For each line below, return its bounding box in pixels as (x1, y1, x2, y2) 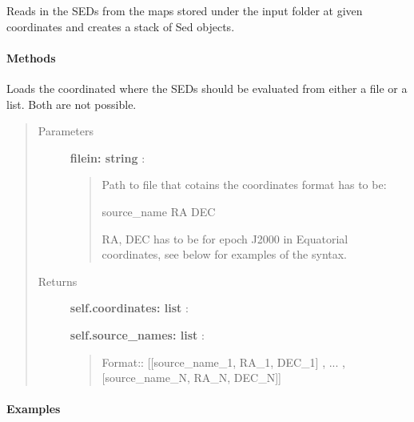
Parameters (38, 123, 94, 139)
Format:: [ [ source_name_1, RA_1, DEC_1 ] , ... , (102, 353, 345, 370)
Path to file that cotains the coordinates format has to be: (102, 176, 387, 193)
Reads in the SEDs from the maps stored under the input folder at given (6, 2, 363, 18)
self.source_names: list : (70, 326, 205, 343)
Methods (6, 49, 56, 66)
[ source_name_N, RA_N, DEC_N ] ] (102, 369, 281, 386)
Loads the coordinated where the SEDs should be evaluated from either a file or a (6, 79, 408, 96)
